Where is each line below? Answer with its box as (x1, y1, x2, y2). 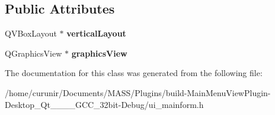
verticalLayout (66, 27, 126, 40)
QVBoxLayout (5, 27, 57, 40)
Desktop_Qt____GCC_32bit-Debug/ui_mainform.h (5, 98, 204, 110)
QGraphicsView (5, 47, 62, 59)
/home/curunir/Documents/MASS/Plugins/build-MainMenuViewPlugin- (5, 86, 271, 98)
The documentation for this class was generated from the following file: (5, 67, 263, 79)
